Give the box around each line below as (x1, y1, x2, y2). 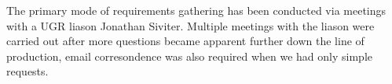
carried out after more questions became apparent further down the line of (6, 33, 365, 49)
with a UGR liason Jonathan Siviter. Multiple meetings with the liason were (6, 17, 375, 33)
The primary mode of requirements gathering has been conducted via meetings (6, 2, 387, 18)
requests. (6, 63, 49, 79)
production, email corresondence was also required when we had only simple (6, 47, 372, 64)
